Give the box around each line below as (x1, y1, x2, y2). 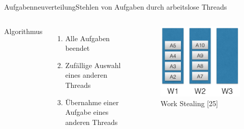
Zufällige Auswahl (65, 59, 121, 70)
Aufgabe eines (65, 107, 109, 117)
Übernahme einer (65, 96, 119, 107)
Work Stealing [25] (160, 98, 218, 109)
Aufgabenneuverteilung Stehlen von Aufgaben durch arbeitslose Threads (4, 2, 227, 12)
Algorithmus (4, 25, 43, 36)
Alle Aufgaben (65, 33, 110, 43)
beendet (65, 43, 90, 53)
